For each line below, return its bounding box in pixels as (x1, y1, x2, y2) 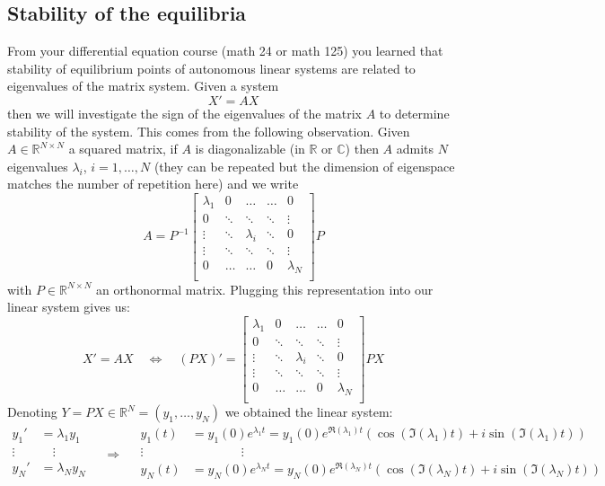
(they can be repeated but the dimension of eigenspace (153, 156, 455, 175)
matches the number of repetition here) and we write (7, 174, 299, 193)
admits (396, 139, 434, 158)
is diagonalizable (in (195, 139, 305, 158)
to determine (379, 103, 450, 122)
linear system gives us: (7, 297, 130, 316)
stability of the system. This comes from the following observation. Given (7, 121, 410, 140)
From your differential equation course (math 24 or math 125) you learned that (7, 41, 443, 60)
